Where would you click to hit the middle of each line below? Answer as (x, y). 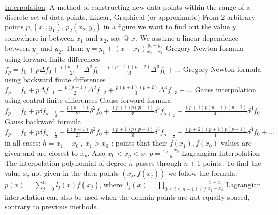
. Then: (73, 47)
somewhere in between (39, 38)
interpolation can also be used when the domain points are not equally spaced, (127, 196)
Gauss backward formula (43, 121)
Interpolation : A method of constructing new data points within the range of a (128, 7)
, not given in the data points (73, 173)
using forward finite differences (52, 59)
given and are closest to (41, 152)
